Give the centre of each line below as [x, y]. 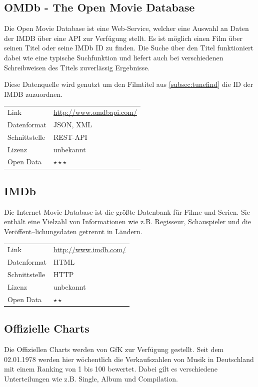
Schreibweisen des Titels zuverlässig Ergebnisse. [77, 67]
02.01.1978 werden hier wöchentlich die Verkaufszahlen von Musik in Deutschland [129, 359]
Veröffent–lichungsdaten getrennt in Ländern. [73, 231]
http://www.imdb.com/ [90, 249]
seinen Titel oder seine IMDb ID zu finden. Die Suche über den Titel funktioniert [129, 48]
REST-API [70, 137]
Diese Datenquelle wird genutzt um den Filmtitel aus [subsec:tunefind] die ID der [129, 84]
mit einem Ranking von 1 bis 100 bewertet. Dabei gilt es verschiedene [111, 369]
